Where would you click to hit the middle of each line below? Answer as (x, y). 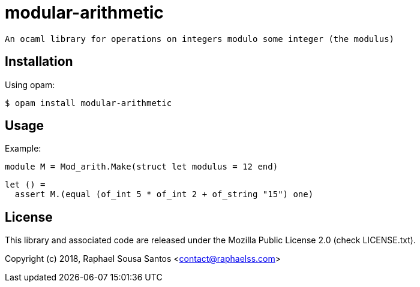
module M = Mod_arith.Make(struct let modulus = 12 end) (142, 167)
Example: (23, 149)
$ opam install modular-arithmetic (88, 103)
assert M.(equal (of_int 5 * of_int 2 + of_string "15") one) (164, 194)
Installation (39, 62)
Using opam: (30, 84)
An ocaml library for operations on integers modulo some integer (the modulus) (200, 39)
